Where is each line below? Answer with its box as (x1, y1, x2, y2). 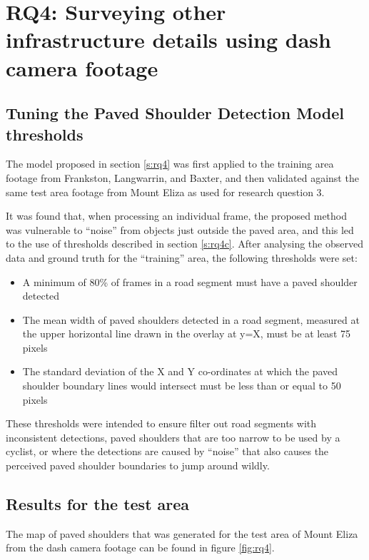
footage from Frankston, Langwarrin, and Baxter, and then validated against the (6, 170, 359, 185)
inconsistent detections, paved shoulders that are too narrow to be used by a (6, 429, 340, 444)
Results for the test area (6, 493, 190, 515)
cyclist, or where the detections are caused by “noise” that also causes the (6, 444, 329, 459)
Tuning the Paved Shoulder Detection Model (6, 102, 345, 124)
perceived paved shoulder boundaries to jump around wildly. (6, 458, 270, 473)
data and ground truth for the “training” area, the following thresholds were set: (6, 250, 358, 265)
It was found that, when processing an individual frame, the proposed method (6, 208, 348, 223)
